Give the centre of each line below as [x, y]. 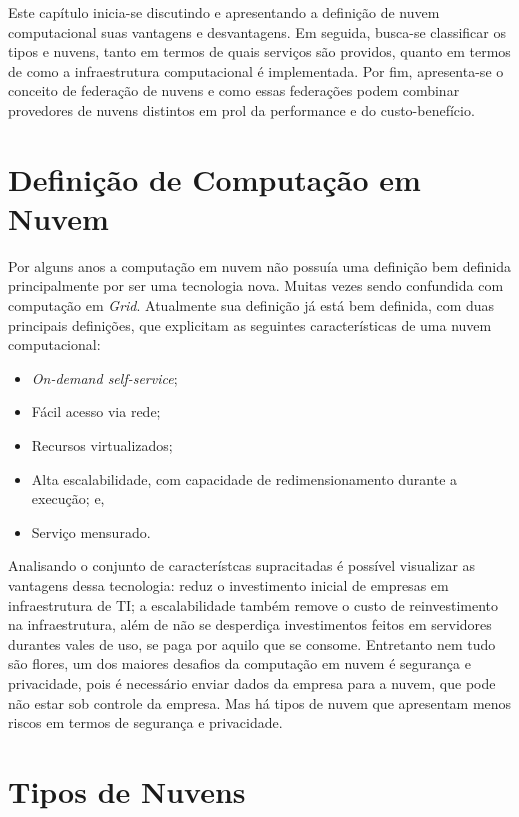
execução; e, [68, 498]
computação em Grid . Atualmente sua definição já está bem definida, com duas [251, 305]
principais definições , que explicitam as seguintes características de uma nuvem [250, 324]
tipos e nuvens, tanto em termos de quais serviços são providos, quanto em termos [259, 51]
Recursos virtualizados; [102, 445]
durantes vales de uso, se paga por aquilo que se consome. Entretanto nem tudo [252, 643]
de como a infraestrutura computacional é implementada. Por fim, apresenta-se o [256, 70]
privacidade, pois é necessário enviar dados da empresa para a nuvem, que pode [252, 682]
